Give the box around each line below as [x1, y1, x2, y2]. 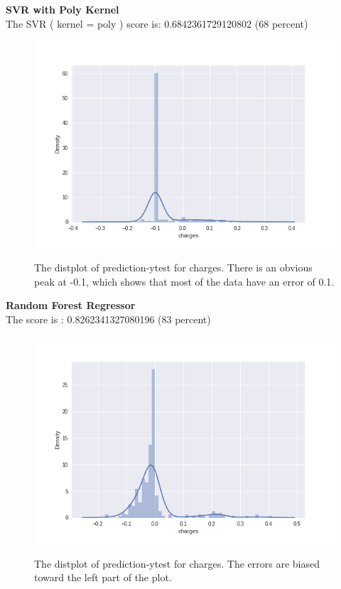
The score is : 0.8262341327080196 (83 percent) [6, 312, 211, 327]
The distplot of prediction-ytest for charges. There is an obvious [34, 260, 313, 275]
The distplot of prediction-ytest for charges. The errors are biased [34, 556, 320, 571]
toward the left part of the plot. [34, 570, 172, 585]
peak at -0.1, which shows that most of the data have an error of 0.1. [34, 274, 335, 288]
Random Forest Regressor [6, 298, 136, 313]
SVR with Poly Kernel [6, 2, 119, 16]
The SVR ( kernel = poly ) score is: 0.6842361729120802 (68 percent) [6, 16, 308, 31]
